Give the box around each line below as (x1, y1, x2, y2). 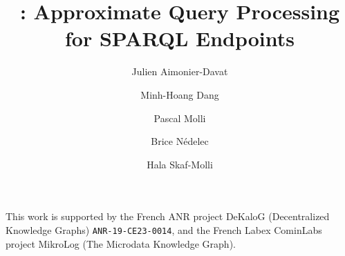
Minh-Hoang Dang (140, 87, 219, 101)
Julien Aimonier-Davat (131, 64, 228, 79)
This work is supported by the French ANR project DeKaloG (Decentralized (6, 209, 330, 224)
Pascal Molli (153, 110, 206, 125)
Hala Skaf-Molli (147, 157, 213, 171)
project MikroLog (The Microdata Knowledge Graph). (6, 236, 236, 250)
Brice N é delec (151, 134, 209, 148)
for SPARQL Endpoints (64, 24, 295, 52)
